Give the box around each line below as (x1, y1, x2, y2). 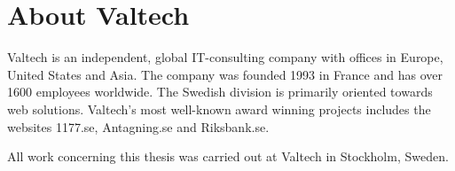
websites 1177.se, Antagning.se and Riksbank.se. (7, 117, 270, 136)
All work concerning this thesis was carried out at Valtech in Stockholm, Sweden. (7, 147, 449, 166)
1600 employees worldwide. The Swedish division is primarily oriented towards (7, 82, 433, 101)
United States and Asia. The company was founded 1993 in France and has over (7, 65, 443, 83)
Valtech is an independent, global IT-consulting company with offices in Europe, (7, 48, 443, 66)
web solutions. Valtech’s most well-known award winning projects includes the (7, 99, 431, 118)
